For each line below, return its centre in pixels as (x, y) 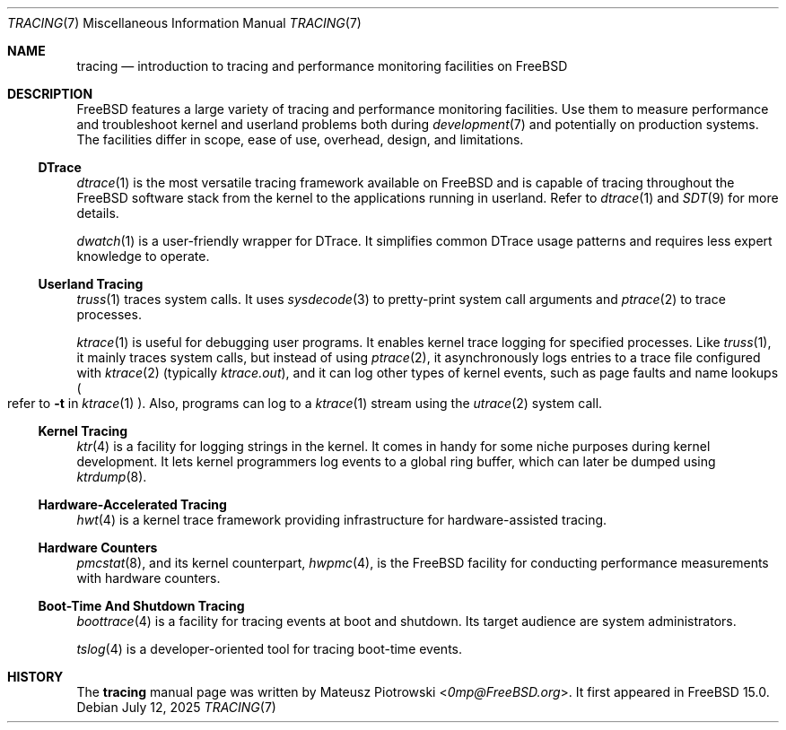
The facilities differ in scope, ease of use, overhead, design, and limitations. (300, 139)
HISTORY (35, 677)
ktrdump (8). (112, 477)
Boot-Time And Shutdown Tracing (141, 606)
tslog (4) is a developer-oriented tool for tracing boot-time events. (270, 649)
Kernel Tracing (83, 431)
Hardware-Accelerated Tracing (132, 504)
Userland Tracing (91, 284)
